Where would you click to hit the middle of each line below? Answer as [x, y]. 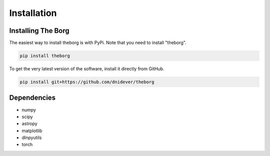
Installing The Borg [39, 31]
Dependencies [32, 98]
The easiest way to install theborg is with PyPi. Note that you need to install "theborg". [98, 43]
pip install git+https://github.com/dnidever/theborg [87, 82]
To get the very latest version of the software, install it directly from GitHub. [87, 69]
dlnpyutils [32, 138]
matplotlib [32, 131]
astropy [29, 124]
